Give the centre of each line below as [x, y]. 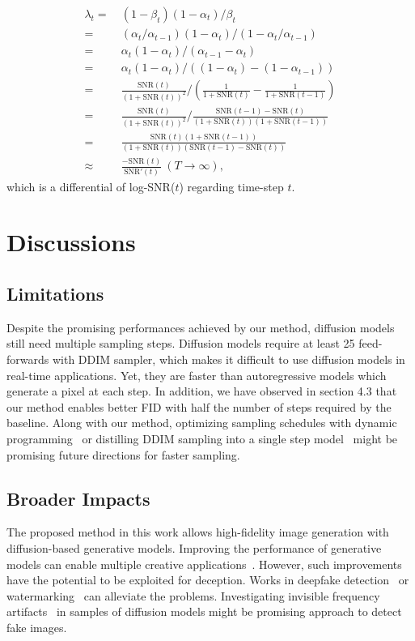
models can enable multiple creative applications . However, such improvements [204, 564]
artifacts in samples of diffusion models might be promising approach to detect [204, 611]
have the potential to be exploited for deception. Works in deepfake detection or [208, 580]
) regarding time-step [231, 186]
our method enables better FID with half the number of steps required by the [199, 406]
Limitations [55, 293]
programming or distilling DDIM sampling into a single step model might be [202, 438]
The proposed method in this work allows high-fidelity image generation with [198, 532]
